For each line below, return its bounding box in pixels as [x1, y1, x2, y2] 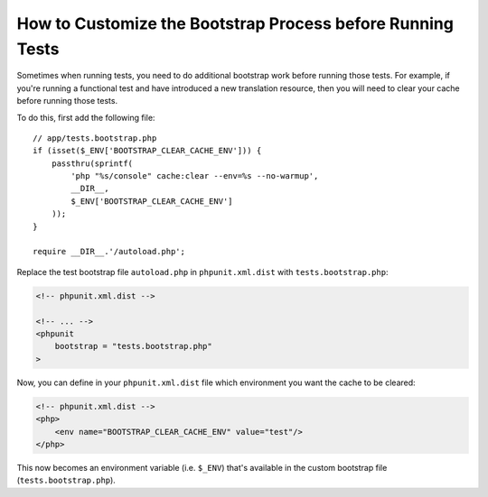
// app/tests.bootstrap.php [33, 133, 157, 143]
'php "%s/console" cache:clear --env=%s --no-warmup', [70, 171, 319, 181]
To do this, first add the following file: [16, 112, 155, 123]
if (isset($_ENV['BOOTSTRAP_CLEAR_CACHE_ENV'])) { [33, 145, 262, 156]
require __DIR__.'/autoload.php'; [33, 246, 185, 257]
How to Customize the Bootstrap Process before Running [16, 14, 454, 33]
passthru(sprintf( [51, 158, 134, 169]
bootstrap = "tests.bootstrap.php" [54, 341, 212, 352]
